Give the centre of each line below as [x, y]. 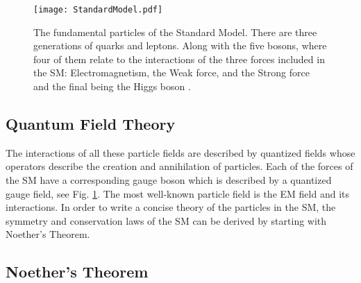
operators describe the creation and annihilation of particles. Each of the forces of [179, 166]
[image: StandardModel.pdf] [98, 10]
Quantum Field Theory [91, 124]
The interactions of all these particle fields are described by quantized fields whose [180, 152]
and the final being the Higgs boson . [112, 86]
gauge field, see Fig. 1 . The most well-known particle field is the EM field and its [177, 193]
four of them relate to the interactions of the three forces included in [179, 59]
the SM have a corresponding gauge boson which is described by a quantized [169, 180]
